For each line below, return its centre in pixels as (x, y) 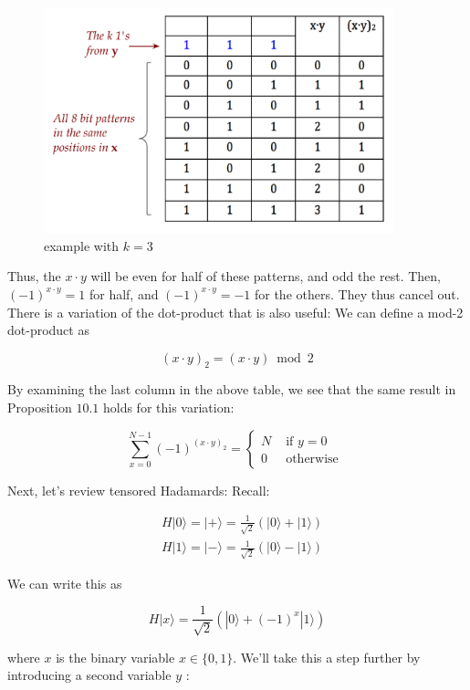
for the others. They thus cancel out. (357, 293)
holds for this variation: (168, 408)
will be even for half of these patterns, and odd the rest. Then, (266, 276)
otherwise (312, 459)
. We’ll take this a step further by (327, 657)
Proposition (40, 408)
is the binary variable (115, 657)
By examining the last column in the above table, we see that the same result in (232, 389)
